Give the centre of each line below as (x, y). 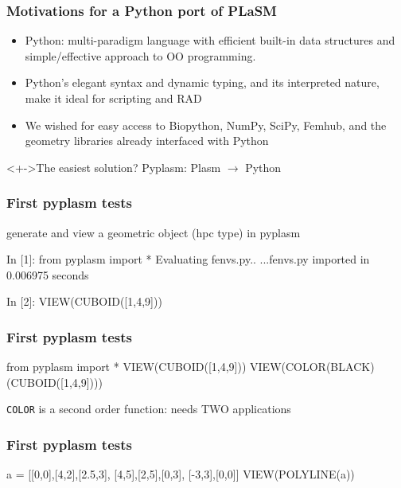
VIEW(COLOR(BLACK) (312, 367)
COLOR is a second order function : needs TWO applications (149, 409)
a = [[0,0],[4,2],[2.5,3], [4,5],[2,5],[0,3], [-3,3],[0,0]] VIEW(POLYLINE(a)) (181, 474)
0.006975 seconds (48, 274)
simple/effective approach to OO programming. (140, 55)
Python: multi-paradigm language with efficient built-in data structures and (210, 40)
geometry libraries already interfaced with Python (147, 141)
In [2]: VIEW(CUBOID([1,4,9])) (84, 301)
